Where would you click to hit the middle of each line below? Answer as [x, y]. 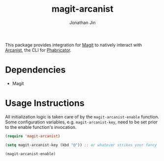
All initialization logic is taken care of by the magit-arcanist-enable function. [82, 116]
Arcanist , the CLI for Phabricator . [38, 50]
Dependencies [35, 70]
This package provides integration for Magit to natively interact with [74, 45]
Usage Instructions [45, 103]
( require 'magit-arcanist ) [33, 136]
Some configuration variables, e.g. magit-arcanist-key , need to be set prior [82, 122]
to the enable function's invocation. [41, 127]
